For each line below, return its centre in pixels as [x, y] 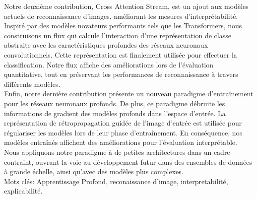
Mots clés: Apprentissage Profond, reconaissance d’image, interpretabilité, [116, 181]
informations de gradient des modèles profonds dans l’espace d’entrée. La [115, 113]
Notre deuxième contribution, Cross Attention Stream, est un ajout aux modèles [126, 6]
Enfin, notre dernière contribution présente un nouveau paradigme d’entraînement [129, 94]
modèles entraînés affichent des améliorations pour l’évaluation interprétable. [121, 142]
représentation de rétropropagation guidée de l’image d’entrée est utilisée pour [123, 123]
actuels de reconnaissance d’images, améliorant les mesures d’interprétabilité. [121, 16]
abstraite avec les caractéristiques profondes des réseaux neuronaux [106, 45]
